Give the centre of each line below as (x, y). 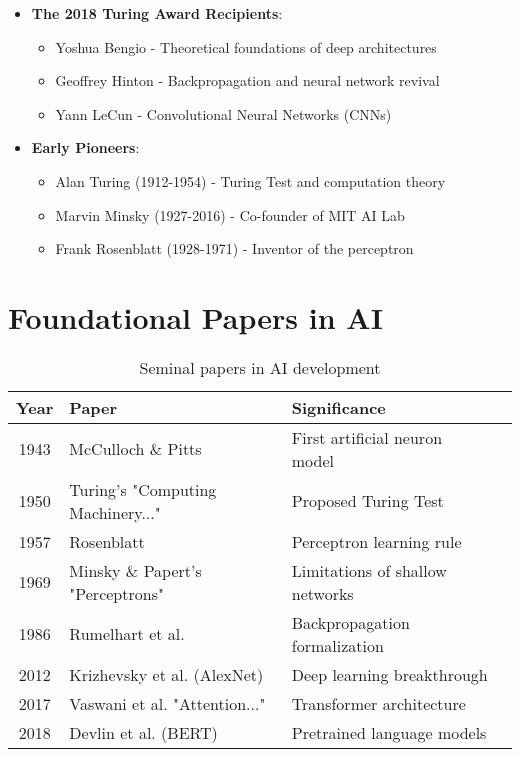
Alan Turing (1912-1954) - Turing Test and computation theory (250, 180)
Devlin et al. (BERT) (143, 732)
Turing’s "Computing (143, 489)
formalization (337, 645)
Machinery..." (115, 512)
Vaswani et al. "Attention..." (167, 703)
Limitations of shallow (369, 570)
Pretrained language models (389, 732)
